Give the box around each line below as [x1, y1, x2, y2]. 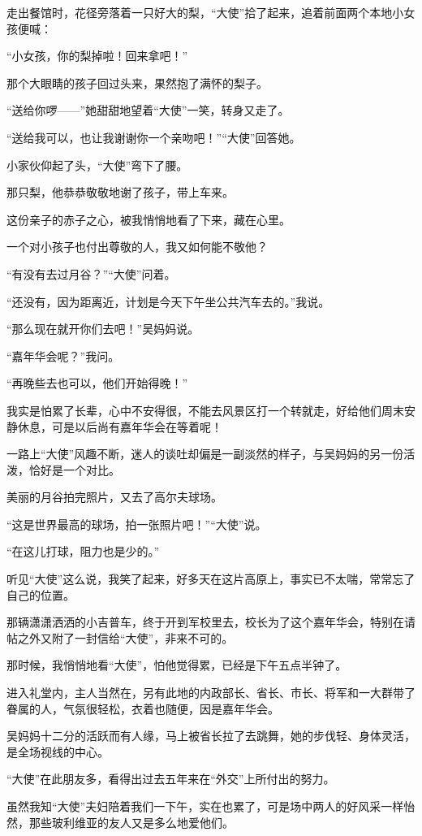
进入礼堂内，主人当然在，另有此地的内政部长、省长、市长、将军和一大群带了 [6, 684, 416, 701]
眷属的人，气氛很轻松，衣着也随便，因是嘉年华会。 [6, 700, 279, 717]
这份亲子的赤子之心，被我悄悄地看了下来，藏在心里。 [6, 210, 291, 227]
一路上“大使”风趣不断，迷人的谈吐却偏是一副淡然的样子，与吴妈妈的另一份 [6, 445, 404, 462]
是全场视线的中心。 [6, 743, 109, 760]
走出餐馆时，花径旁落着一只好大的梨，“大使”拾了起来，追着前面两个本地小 [6, 4, 404, 20]
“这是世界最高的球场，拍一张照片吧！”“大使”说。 [6, 515, 267, 532]
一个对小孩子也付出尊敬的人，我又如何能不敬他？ [6, 238, 268, 255]
